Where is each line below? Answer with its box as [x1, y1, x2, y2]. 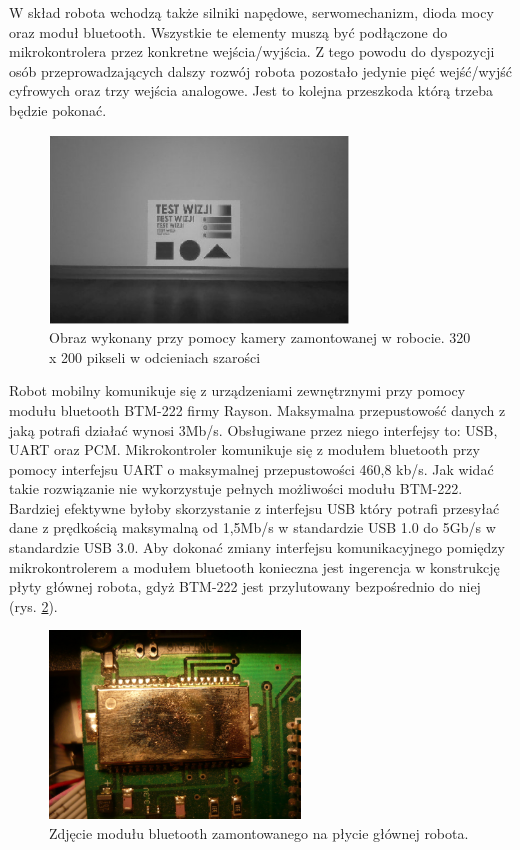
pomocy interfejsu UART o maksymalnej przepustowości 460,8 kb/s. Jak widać [9, 458, 494, 479]
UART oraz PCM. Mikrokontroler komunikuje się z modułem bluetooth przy [9, 439, 480, 460]
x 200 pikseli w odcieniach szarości [49, 346, 261, 367]
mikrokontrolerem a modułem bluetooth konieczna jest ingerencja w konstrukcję [9, 556, 500, 577]
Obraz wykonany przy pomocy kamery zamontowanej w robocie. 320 [49, 327, 471, 348]
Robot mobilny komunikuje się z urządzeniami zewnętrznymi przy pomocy [9, 380, 466, 401]
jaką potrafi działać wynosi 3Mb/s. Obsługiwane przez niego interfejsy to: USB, [9, 419, 498, 440]
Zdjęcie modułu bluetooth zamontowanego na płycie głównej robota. [49, 823, 469, 843]
